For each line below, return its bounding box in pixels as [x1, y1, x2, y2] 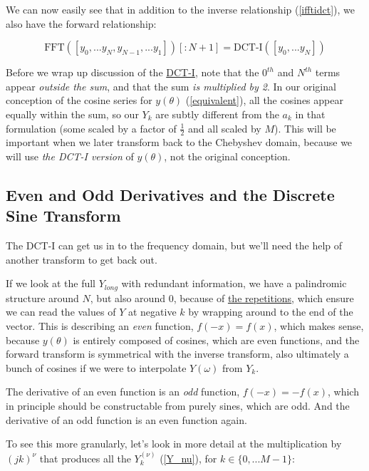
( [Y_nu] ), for [160, 450, 217, 465]
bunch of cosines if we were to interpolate [6, 360, 187, 375]
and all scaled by [188, 120, 261, 135]
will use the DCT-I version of [6, 148, 134, 163]
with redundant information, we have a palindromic [121, 276, 347, 291]
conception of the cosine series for [6, 93, 152, 108]
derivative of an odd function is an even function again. [6, 412, 247, 427]
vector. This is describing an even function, [6, 319, 194, 333]
